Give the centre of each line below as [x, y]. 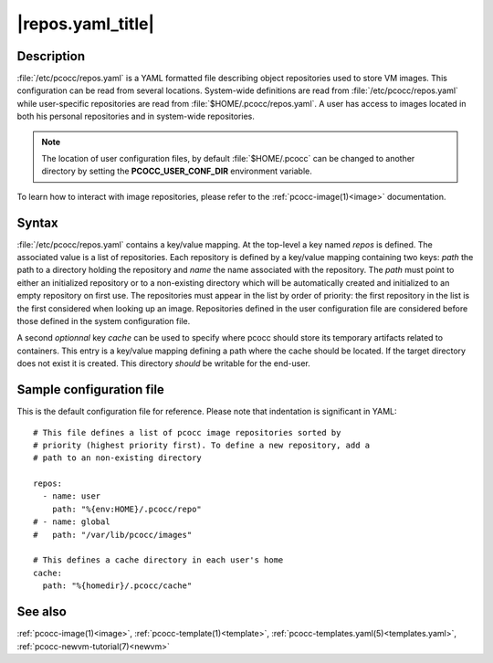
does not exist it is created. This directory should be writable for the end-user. [163, 363]
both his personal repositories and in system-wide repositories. [136, 116]
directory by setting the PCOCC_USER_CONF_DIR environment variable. [177, 171]
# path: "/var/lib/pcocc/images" [113, 535]
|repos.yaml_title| [86, 24]
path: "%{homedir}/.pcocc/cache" [117, 586]
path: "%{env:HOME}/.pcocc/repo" [127, 509]
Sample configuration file [90, 389]
